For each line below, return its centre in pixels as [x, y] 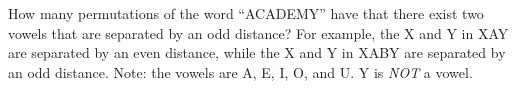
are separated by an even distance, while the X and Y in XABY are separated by [257, 52]
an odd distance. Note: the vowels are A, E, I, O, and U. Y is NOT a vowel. [240, 71]
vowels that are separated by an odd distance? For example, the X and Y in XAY [258, 32]
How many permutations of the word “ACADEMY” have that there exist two [246, 13]
